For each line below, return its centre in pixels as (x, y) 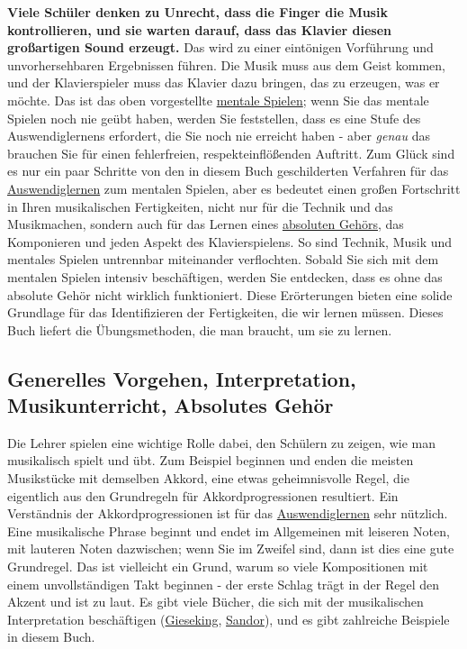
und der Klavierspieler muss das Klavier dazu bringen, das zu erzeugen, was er (224, 82)
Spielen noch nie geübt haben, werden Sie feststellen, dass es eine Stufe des (214, 118)
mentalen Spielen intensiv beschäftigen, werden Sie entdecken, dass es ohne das (225, 276)
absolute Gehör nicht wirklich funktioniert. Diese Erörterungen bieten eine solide (230, 294)
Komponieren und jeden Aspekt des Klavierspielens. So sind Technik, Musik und (230, 241)
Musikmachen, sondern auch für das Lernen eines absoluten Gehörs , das (206, 224)
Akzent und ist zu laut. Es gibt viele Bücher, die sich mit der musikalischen (216, 602)
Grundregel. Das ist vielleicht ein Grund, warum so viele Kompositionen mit (218, 567)
